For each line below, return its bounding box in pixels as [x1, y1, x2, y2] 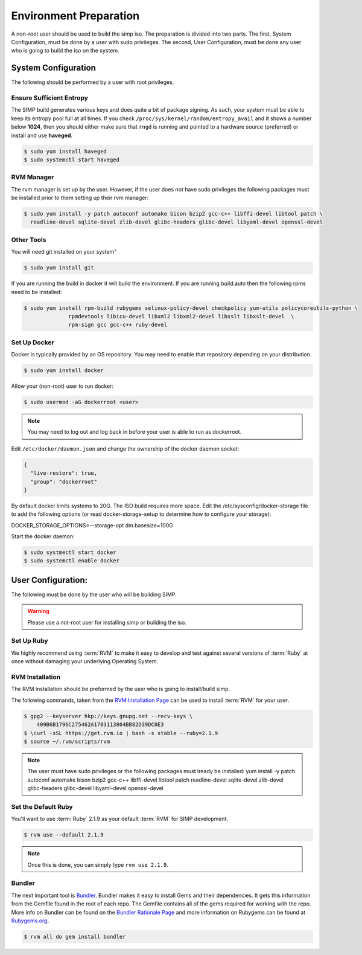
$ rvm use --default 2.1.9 [24, 831, 104, 838]
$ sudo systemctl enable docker [24, 558, 120, 564]
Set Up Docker [11, 338, 54, 347]
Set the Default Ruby [11, 802, 73, 811]
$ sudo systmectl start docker [24, 549, 117, 556]
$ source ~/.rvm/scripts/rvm [24, 738, 110, 745]
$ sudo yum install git [24, 265, 95, 271]
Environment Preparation [11, 9, 140, 22]
